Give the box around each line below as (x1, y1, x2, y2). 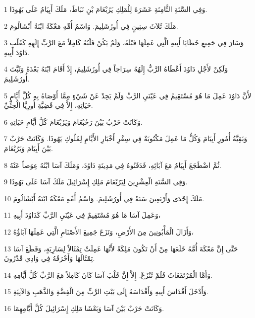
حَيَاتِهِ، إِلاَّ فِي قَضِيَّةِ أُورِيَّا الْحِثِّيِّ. (4, 100, 93, 110)
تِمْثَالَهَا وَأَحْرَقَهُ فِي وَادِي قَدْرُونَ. (4, 253, 95, 263)
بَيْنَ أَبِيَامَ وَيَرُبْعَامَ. (4, 143, 53, 153)
